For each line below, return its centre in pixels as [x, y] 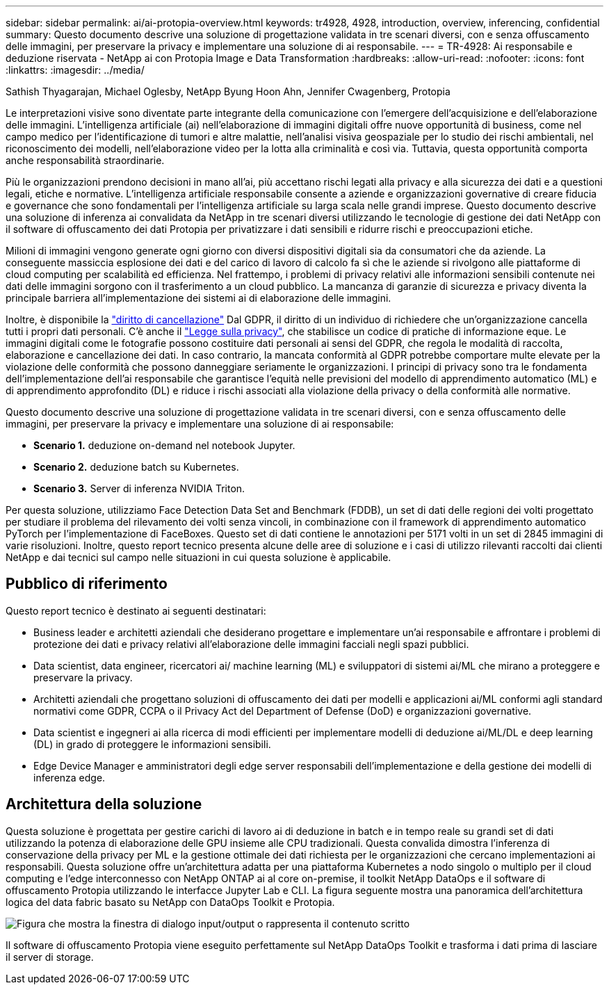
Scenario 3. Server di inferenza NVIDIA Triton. [139, 488]
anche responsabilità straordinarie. [85, 160]
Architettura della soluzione [104, 804]
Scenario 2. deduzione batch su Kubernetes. [136, 467]
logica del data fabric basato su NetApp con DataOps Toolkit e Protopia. [170, 902]
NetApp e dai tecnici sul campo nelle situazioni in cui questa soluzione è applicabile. [198, 557]
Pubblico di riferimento [87, 584]
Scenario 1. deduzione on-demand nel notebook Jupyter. [164, 445]
